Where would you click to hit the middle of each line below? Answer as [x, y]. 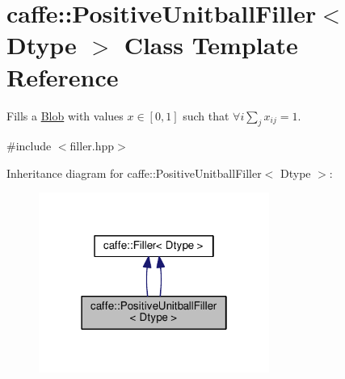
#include [29, 146]
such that [206, 115]
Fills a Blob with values [65, 115]
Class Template [211, 45]
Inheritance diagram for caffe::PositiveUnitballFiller [134, 173]
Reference [63, 76]
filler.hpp [92, 146]
